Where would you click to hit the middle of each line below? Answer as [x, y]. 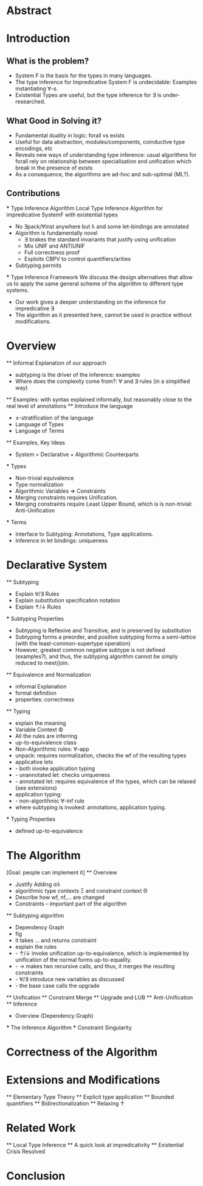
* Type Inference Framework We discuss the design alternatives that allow [99, 277]
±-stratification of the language [54, 418]
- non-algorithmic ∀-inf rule [50, 801]
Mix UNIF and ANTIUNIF [54, 246]
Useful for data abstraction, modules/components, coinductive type [100, 142]
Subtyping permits [38, 265]
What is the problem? [48, 61]
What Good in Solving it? [54, 120]
